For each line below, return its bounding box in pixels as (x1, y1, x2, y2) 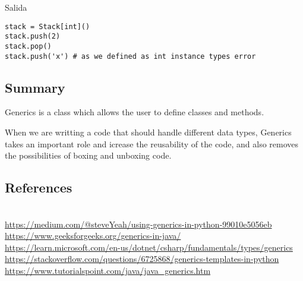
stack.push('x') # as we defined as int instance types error (5, 52, 256, 61)
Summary (5, 78, 65, 96)
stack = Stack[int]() (5, 22, 90, 31)
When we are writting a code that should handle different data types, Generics (5, 126, 292, 138)
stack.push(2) (5, 32, 61, 41)
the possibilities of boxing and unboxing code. (5, 149, 172, 162)
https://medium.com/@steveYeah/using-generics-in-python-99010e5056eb (5, 217, 272, 230)
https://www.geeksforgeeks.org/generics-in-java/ (5, 229, 181, 242)
